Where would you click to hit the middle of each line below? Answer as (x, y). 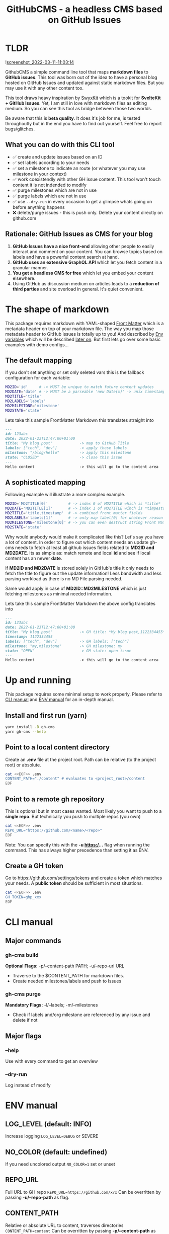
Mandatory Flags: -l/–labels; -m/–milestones (52, 1005)
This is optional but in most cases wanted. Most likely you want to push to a (83, 811)
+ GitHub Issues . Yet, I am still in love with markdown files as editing (76, 103)
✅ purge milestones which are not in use (55, 190)
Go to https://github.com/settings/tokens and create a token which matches (84, 878)
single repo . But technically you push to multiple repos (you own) (73, 817)
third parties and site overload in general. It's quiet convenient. (78, 289)
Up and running (38, 680)
